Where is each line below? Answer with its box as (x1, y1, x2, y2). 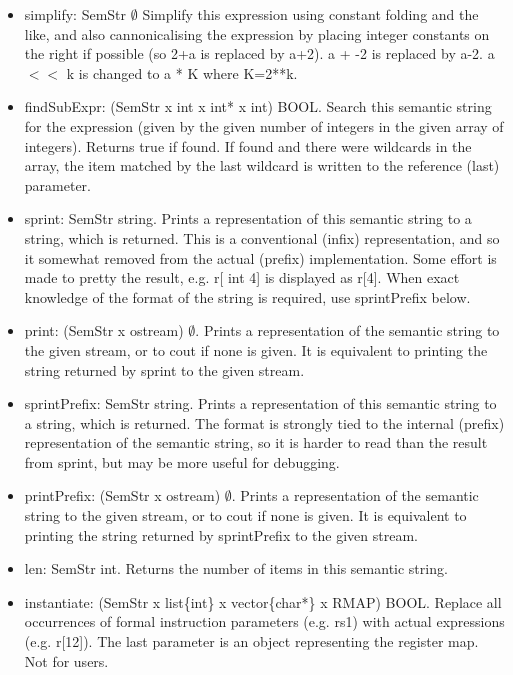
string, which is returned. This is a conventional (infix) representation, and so (24, 227, 500, 248)
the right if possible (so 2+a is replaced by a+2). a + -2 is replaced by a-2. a (24, 43, 495, 64)
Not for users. (24, 650, 109, 671)
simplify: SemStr (24, 4, 127, 24)
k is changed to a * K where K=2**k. (66, 62, 298, 83)
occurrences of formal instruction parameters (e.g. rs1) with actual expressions (24, 611, 505, 632)
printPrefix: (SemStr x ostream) (24, 485, 221, 506)
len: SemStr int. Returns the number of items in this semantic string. (24, 558, 448, 579)
